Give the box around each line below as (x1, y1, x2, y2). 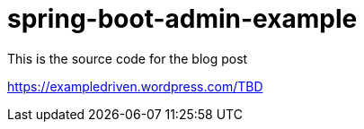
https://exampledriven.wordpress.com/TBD (7, 78, 263, 94)
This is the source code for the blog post (7, 50, 248, 66)
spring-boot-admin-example (7, 4, 358, 34)
